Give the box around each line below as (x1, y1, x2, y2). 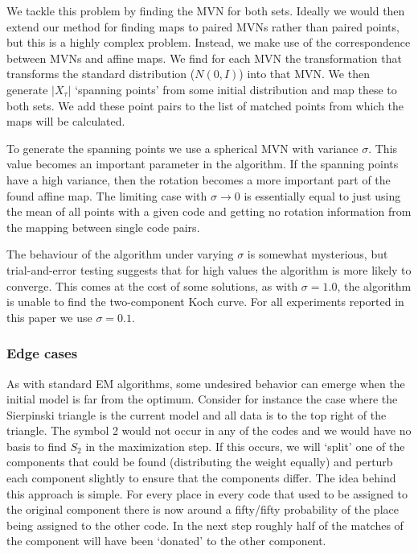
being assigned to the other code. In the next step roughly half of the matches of (6, 516, 404, 533)
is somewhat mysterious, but (247, 246, 388, 263)
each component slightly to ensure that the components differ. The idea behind (6, 469, 396, 486)
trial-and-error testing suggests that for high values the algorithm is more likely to (6, 261, 412, 278)
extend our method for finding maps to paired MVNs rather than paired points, (6, 18, 400, 35)
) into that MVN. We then (239, 65, 370, 82)
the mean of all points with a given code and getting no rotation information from (6, 203, 412, 220)
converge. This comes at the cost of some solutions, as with (6, 277, 298, 294)
